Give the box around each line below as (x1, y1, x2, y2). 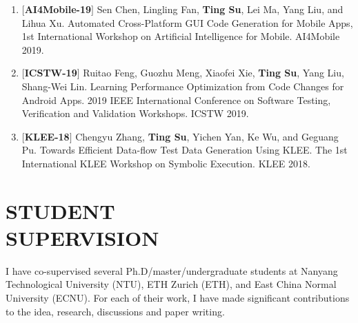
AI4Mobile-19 (24, 2, 92, 16)
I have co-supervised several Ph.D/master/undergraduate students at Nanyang (6, 263, 338, 278)
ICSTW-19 (24, 65, 77, 80)
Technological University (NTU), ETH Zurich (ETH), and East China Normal (6, 277, 337, 291)
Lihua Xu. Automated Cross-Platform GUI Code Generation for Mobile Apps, (21, 15, 353, 30)
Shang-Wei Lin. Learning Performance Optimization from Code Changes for (21, 79, 344, 93)
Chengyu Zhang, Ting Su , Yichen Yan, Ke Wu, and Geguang (75, 129, 339, 143)
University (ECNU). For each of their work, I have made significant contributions (6, 291, 350, 305)
